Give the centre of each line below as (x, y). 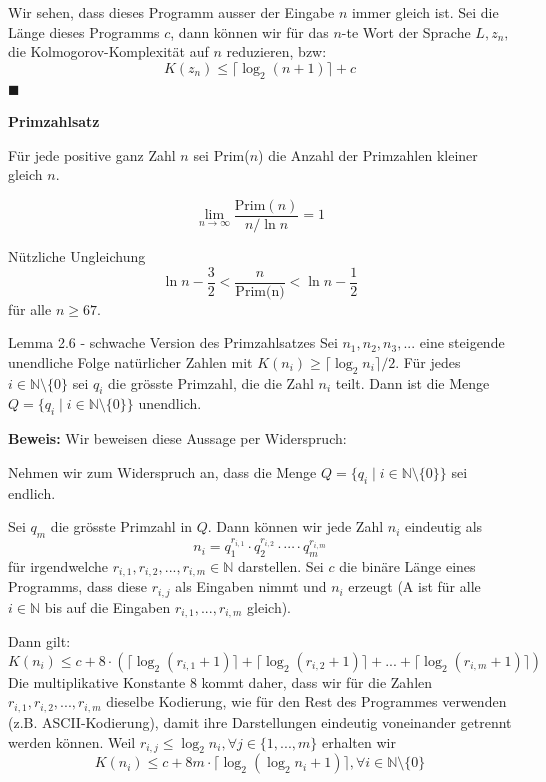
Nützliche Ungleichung (77, 256)
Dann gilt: (39, 641)
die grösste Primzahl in (121, 526)
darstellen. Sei (281, 565)
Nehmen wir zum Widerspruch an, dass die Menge (162, 471)
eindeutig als (443, 526)
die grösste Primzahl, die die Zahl (211, 382)
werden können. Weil (72, 741)
